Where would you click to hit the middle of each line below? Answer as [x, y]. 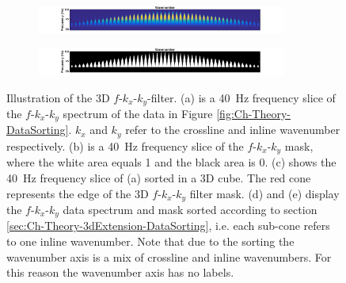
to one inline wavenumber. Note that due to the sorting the [150, 241]
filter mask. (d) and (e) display [264, 193]
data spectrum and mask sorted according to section [190, 209]
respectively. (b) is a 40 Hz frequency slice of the [125, 145]
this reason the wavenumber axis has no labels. [120, 272]
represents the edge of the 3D [78, 193]
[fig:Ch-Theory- [253, 113]
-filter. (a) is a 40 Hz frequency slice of [241, 97]
